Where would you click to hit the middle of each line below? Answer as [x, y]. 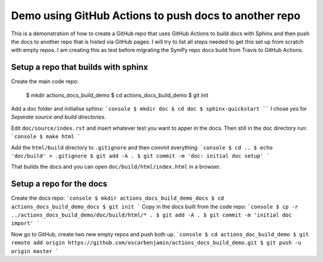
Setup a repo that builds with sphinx [80, 67]
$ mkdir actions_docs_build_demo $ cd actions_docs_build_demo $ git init [117, 95]
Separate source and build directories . [59, 117]
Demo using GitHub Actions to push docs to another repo [156, 16]
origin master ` [35, 251]
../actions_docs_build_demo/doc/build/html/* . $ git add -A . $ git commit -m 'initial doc [152, 215]
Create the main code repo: [45, 81]
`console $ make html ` [46, 137]
